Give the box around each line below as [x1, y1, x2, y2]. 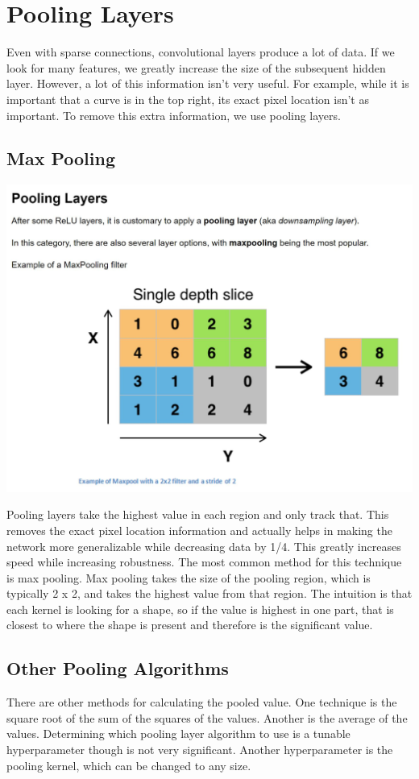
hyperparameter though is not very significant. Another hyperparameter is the [6, 741, 393, 758]
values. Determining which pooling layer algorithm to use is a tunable [6, 725, 351, 742]
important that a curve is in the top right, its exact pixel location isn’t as [6, 90, 369, 107]
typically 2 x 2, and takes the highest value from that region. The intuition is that [6, 585, 413, 602]
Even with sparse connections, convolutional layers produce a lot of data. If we [6, 44, 395, 60]
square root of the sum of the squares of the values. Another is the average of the [6, 709, 408, 726]
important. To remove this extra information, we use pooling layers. [6, 106, 341, 123]
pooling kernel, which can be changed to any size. [6, 756, 251, 773]
